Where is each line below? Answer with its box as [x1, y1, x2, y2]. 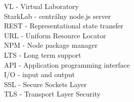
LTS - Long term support [4, 49, 81, 60]
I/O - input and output [4, 69, 75, 80]
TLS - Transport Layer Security [4, 89, 101, 99]
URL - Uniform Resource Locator [4, 30, 106, 40]
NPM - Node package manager [4, 40, 98, 50]
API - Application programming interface [4, 59, 130, 70]
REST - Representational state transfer [4, 20, 124, 31]
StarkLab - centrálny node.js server [4, 10, 111, 21]
